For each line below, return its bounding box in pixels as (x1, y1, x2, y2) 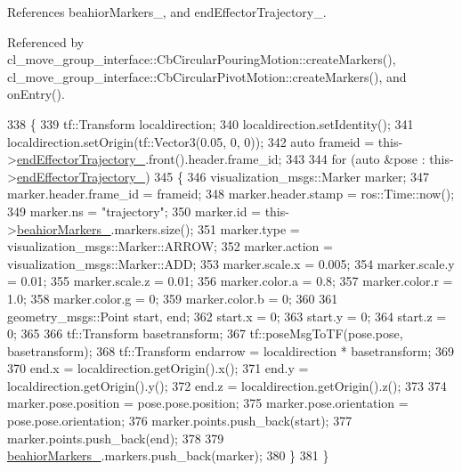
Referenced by (7, 32, 85, 51)
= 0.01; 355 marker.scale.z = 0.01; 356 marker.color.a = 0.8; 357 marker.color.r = (7, 272, 453, 290)
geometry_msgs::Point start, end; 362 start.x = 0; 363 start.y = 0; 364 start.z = (7, 306, 447, 325)
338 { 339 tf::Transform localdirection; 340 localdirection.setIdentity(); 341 (7, 114, 414, 133)
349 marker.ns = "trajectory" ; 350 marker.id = (7, 201, 261, 220)
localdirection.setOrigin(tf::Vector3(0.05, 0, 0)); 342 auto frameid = (7, 132, 375, 150)
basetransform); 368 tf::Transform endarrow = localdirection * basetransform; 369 (7, 341, 455, 360)
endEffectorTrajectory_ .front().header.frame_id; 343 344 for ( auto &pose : (16, 150, 426, 168)
